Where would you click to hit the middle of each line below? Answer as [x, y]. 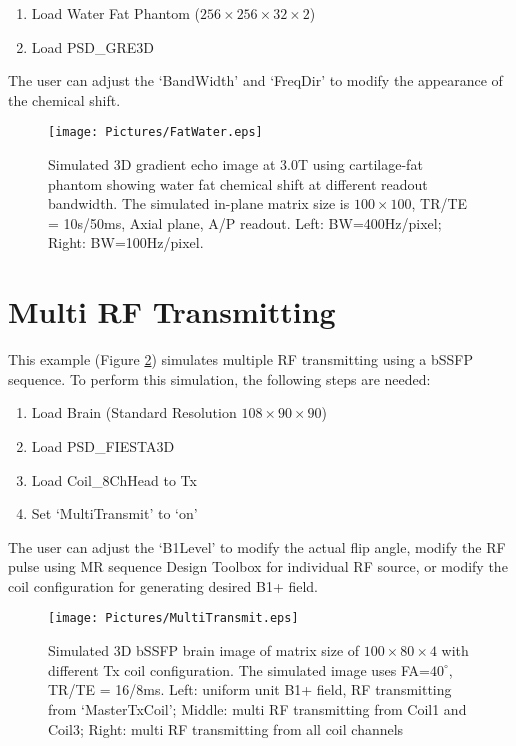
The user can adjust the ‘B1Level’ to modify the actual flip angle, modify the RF [257, 546]
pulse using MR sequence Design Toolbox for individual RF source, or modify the [258, 566]
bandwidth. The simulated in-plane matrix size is [199, 203]
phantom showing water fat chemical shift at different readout [238, 183]
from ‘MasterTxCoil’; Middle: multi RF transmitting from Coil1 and [257, 708]
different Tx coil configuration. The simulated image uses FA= [239, 669]
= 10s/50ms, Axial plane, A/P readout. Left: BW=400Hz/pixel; [245, 222]
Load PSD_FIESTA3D [103, 445]
